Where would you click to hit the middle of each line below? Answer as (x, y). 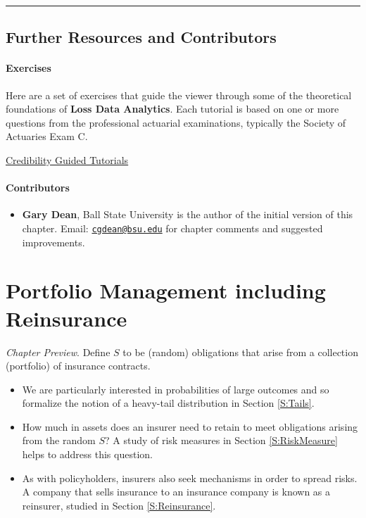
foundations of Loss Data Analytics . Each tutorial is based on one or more (172, 109)
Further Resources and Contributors (141, 37)
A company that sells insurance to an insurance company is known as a (176, 492)
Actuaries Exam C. (47, 136)
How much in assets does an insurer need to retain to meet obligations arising (190, 426)
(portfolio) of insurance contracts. (78, 366)
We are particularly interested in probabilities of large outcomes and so (176, 389)
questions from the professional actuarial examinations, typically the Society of (176, 122)
